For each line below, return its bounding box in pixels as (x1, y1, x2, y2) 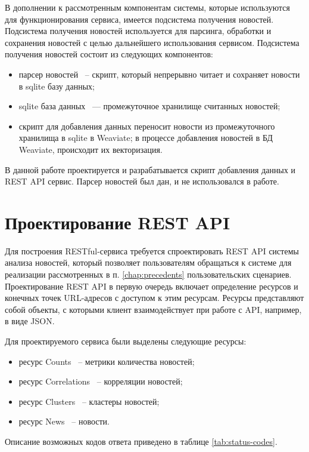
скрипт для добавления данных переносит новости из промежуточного (18, 119, 275, 132)
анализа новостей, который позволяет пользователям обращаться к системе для (5, 256, 292, 269)
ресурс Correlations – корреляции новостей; (18, 375, 183, 388)
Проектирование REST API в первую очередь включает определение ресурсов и (5, 279, 298, 292)
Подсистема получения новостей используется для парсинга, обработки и (5, 24, 271, 37)
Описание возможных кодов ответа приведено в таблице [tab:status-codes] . (5, 435, 277, 447)
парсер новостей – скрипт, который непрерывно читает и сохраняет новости (18, 67, 300, 80)
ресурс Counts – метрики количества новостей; (18, 355, 195, 367)
